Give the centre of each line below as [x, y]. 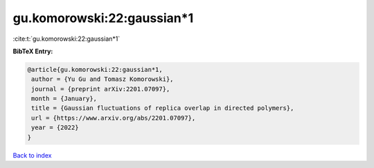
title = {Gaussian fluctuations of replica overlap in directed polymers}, [163, 108]
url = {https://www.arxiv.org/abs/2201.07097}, [114, 118]
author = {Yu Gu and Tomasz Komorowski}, [103, 79]
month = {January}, [64, 99]
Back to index [32, 155]
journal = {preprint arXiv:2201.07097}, [101, 89]
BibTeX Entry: [33, 51]
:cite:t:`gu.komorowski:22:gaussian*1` [66, 39]
